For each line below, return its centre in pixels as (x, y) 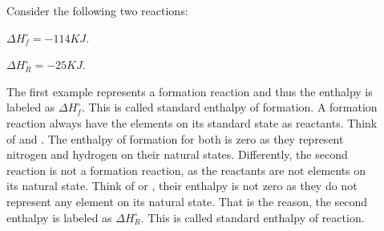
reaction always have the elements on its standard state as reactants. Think (192, 122)
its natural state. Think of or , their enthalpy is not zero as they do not (182, 186)
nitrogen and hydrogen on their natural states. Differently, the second (177, 154)
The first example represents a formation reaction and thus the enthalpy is (190, 91)
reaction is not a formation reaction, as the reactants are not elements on (186, 170)
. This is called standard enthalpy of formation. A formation (229, 107)
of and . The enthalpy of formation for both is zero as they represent (175, 138)
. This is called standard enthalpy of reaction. (253, 217)
